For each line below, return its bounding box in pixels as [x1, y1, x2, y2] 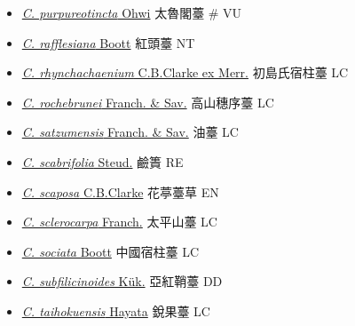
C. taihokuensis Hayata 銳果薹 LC [21, 301, 210, 320]
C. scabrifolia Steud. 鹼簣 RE [21, 152, 184, 171]
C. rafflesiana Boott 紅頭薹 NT [21, 33, 195, 52]
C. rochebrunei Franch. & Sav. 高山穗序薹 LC [21, 92, 274, 111]
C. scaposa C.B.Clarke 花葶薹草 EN [21, 182, 219, 201]
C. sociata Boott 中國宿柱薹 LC [21, 242, 200, 260]
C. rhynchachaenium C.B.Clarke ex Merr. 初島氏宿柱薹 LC [21, 63, 349, 82]
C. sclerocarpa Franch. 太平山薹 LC [21, 212, 217, 231]
